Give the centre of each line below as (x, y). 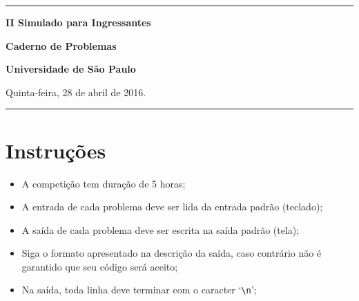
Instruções (56, 150)
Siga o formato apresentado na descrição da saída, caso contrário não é (172, 253)
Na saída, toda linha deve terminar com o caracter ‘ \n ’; (139, 290)
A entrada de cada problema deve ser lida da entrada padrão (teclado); (172, 207)
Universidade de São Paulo (71, 69)
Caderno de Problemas (61, 45)
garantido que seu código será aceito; (100, 266)
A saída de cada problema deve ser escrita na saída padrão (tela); (161, 229)
